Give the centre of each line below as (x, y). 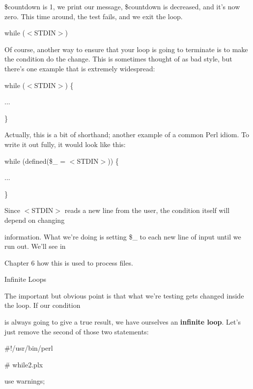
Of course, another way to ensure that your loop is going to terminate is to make (126, 49)
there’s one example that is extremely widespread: (80, 68)
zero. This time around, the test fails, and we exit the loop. (94, 16)
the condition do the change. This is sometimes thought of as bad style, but (118, 59)
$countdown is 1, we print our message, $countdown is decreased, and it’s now (122, 6)
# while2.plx (24, 364)
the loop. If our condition (42, 305)
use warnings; (25, 381)
